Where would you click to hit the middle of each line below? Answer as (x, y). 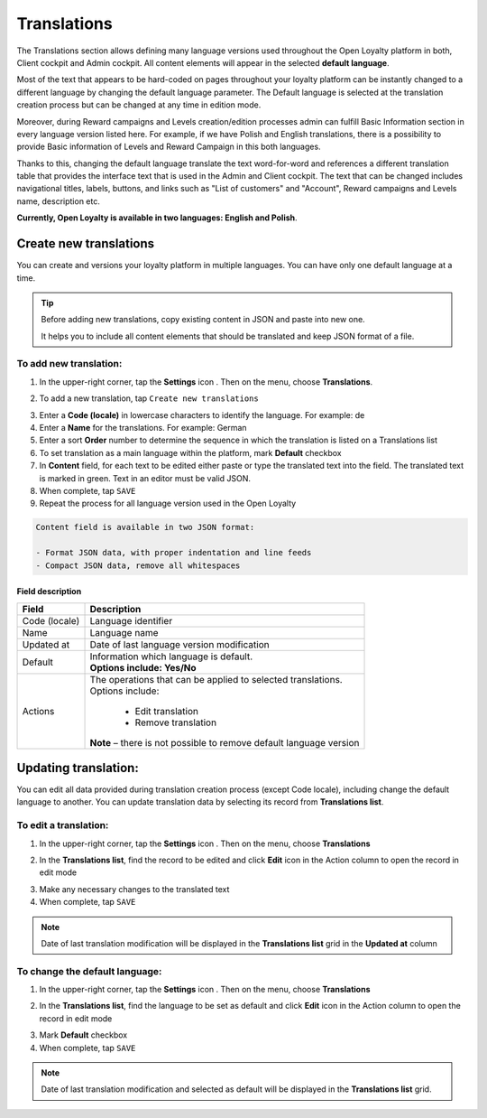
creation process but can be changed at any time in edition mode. (139, 105)
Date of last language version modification (179, 644)
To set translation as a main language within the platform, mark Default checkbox (190, 452)
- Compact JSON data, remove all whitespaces (138, 565)
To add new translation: (69, 364)
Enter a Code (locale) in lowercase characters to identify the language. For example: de (202, 415)
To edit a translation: (63, 825)
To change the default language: (89, 971)
